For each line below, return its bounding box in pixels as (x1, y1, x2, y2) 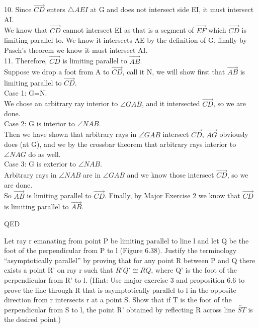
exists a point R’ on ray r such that (4, 265, 113, 275)
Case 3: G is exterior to (4, 158, 76, 169)
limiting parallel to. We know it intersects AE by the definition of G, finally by (4, 35, 247, 45)
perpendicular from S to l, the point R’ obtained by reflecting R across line (4, 304, 235, 314)
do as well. (28, 148, 61, 159)
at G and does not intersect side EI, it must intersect (90, 4, 254, 15)
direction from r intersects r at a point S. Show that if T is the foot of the (4, 294, 232, 305)
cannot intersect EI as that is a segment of (63, 25, 194, 35)
